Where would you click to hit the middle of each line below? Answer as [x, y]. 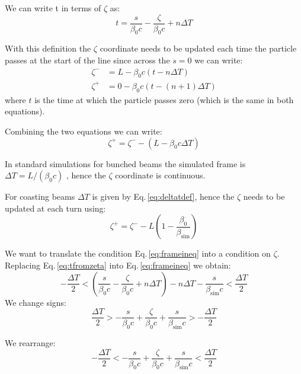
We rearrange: [30, 343]
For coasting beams [40, 196]
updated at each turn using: [55, 208]
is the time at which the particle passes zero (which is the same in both [164, 99]
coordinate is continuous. [160, 175]
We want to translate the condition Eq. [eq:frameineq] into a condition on [138, 253]
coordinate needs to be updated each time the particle [198, 48]
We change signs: [36, 302]
